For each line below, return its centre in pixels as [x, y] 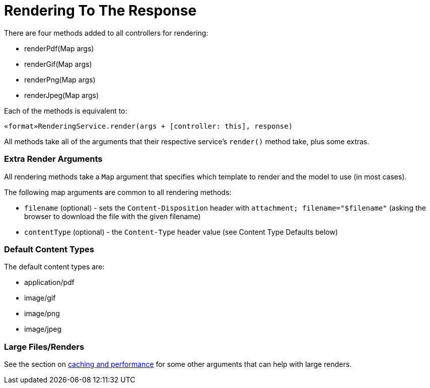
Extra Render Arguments [53, 159]
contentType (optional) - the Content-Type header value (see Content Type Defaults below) [181, 232]
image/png [42, 314]
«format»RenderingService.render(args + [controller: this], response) [149, 126]
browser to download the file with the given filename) [113, 216]
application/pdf [49, 282]
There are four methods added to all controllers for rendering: [106, 33]
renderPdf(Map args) [59, 48]
